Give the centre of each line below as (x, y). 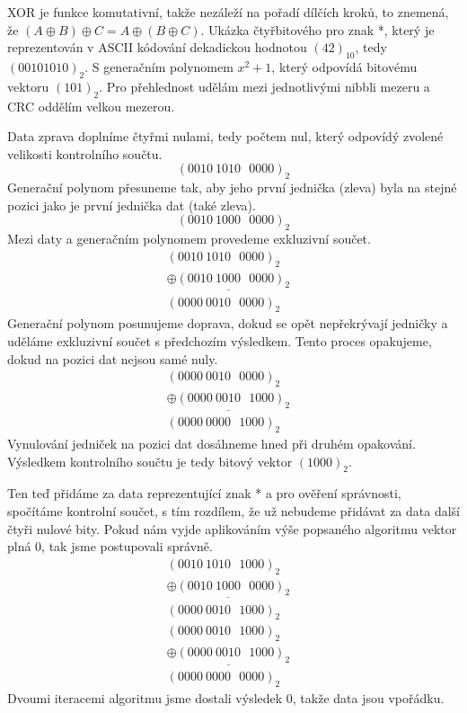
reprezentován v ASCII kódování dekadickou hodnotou (157, 47)
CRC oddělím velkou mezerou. (91, 106)
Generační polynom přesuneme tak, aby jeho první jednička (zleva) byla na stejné (232, 187)
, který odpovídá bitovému (344, 66)
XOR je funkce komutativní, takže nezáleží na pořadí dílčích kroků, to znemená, (228, 12)
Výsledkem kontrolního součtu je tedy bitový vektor (150, 461)
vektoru (28, 86)
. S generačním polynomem (159, 66)
